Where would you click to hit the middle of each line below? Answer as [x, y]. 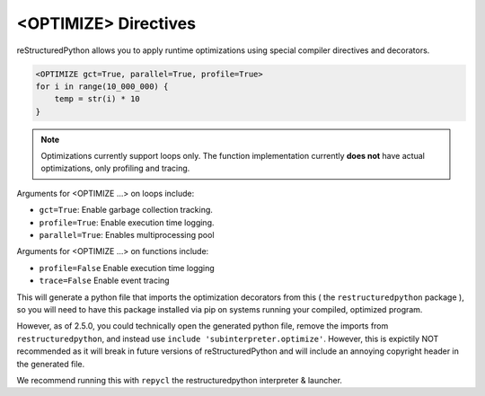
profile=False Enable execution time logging [127, 268]
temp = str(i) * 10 [97, 99]
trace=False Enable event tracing [104, 281]
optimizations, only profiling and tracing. [115, 168]
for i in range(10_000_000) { [102, 86]
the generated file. [51, 364]
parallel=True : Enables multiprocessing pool [127, 235]
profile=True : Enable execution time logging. [127, 222]
